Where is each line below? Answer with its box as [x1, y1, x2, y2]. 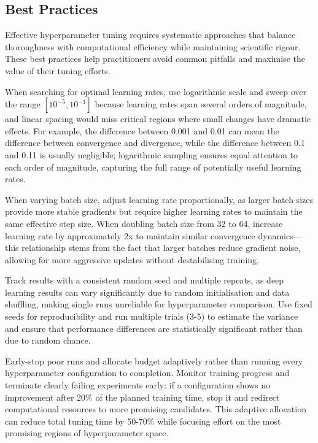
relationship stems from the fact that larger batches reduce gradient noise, [21, 241, 301, 254]
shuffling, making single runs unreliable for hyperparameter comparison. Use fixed [5, 298, 312, 310]
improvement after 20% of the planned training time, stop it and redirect [5, 390, 280, 403]
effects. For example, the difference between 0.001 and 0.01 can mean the [5, 124, 279, 137]
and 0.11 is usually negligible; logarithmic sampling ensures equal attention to [5, 148, 298, 161]
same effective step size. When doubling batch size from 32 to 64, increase [5, 217, 283, 229]
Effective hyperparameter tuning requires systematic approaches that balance [5, 28, 296, 41]
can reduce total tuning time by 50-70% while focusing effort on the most [5, 414, 281, 427]
